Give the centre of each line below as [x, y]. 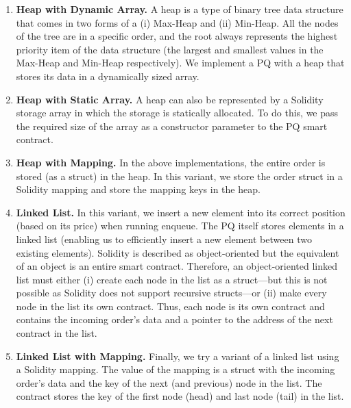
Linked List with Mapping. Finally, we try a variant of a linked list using [178, 356]
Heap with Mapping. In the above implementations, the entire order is [171, 162]
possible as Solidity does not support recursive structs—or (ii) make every [171, 293]
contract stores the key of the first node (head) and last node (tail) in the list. [180, 396]
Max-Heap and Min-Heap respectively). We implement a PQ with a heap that [180, 63]
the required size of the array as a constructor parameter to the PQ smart [172, 126]
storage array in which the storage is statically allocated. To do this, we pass [177, 113]
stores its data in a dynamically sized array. [108, 76]
